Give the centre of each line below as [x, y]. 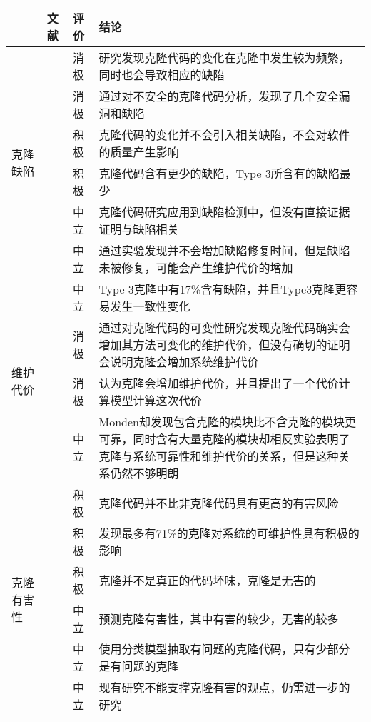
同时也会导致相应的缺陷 [162, 75]
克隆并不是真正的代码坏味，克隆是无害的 [207, 580]
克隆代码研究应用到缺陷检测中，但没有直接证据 [224, 212]
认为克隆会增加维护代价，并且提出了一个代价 [219, 383]
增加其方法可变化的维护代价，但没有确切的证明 [224, 345]
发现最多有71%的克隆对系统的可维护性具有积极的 [229, 533]
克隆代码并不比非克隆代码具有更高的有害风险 [219, 503]
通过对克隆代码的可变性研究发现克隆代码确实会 [224, 327]
